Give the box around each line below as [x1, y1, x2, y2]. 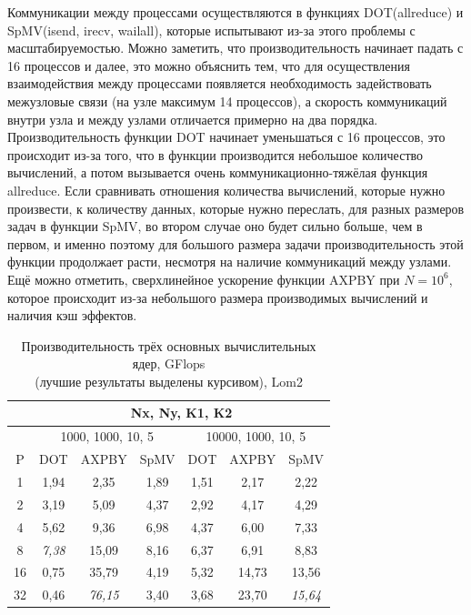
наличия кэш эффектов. [7, 306, 137, 325]
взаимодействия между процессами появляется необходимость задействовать [7, 74, 432, 93]
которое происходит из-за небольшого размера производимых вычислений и [7, 287, 428, 307]
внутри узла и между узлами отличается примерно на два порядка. [7, 109, 378, 128]
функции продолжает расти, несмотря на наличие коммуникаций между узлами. [7, 252, 452, 271]
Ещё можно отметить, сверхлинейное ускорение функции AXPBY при [7, 269, 400, 288]
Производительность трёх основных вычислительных [21, 336, 316, 355]
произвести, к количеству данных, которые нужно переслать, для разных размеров [7, 198, 465, 217]
